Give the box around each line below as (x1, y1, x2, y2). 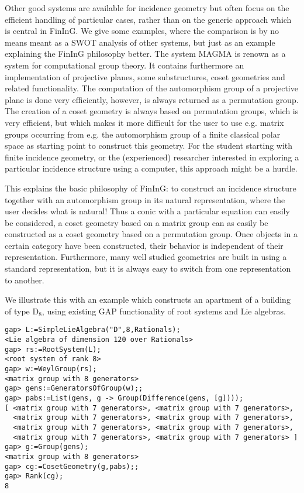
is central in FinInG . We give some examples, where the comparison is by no (5, 25, 279, 37)
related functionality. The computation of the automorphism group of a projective (5, 82, 298, 94)
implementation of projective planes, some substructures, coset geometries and (5, 70, 285, 83)
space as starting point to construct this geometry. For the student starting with (5, 139, 293, 152)
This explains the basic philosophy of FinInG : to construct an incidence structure (5, 182, 296, 194)
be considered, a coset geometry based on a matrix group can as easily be (5, 216, 268, 228)
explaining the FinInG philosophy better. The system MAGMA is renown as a (5, 47, 286, 60)
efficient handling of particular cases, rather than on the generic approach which (5, 13, 292, 25)
